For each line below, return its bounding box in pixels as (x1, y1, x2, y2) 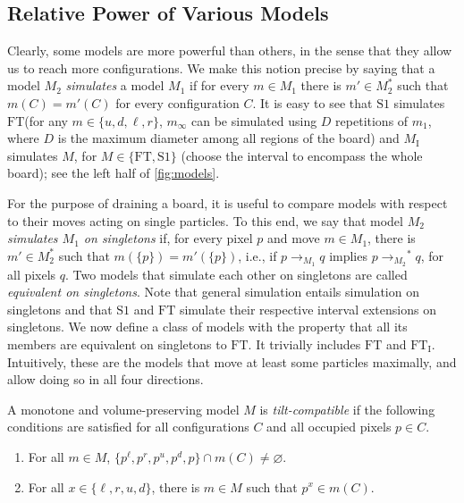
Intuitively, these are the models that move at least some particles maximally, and (7, 352, 457, 371)
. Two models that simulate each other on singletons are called (65, 264, 408, 283)
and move (267, 229, 320, 247)
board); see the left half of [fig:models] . (7, 163, 220, 182)
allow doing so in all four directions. (7, 370, 204, 389)
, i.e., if (238, 246, 277, 264)
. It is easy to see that (252, 93, 373, 112)
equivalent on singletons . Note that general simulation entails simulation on (7, 282, 419, 301)
